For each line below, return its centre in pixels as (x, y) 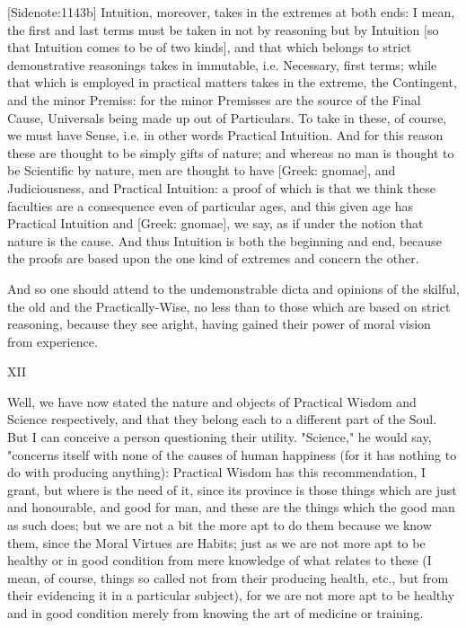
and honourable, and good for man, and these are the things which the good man (231, 507)
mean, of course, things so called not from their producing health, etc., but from (228, 577)
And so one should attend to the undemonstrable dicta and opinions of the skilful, (233, 288)
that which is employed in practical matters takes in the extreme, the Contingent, (232, 82)
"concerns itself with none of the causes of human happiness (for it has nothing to (232, 454)
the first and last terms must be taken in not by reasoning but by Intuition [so (223, 29)
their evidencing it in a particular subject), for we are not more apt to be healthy (231, 595)
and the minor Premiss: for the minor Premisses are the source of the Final (214, 99)
